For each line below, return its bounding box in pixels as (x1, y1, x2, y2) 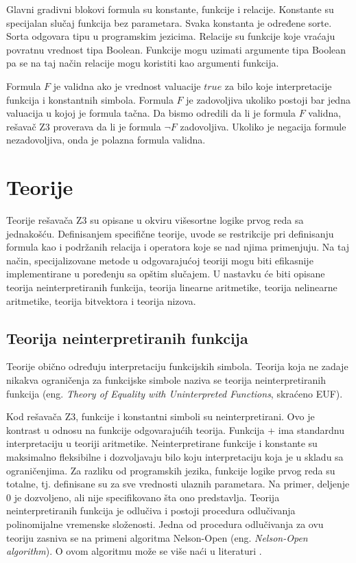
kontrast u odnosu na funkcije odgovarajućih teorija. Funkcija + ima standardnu (6, 422, 345, 437)
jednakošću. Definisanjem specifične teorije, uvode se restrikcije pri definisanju (6, 226, 334, 240)
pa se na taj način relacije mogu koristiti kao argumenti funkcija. (6, 56, 279, 70)
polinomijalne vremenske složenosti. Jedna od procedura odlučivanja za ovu (6, 516, 324, 531)
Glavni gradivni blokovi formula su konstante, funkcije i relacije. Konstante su (6, 2, 334, 16)
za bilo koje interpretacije (224, 78, 332, 93)
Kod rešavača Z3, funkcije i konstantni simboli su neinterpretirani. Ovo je (6, 409, 315, 424)
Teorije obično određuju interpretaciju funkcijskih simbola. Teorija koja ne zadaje (6, 359, 348, 374)
